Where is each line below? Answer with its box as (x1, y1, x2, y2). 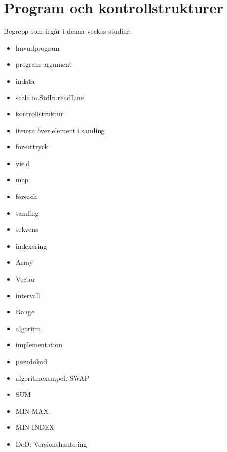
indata (15, 75, 35, 85)
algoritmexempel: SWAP (15, 372, 90, 383)
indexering (15, 240, 47, 251)
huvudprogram (15, 42, 60, 53)
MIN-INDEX (15, 422, 55, 432)
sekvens (15, 224, 38, 234)
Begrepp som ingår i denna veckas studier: (4, 26, 131, 36)
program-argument (15, 59, 72, 69)
